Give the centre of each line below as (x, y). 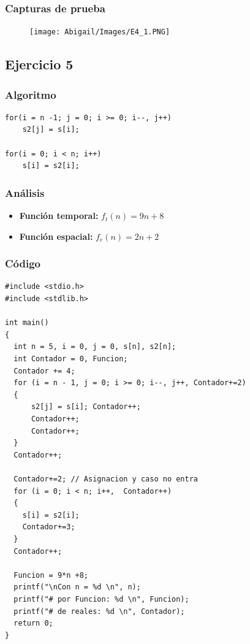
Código (23, 263)
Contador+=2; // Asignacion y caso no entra (106, 479)
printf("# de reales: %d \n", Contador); (99, 611)
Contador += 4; (44, 371)
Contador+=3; (49, 527)
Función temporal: (59, 216)
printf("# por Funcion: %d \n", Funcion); (101, 599)
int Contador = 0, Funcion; (71, 359)
